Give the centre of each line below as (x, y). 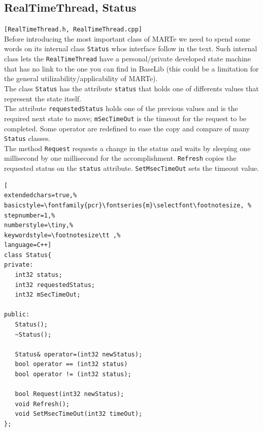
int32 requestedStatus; (55, 285)
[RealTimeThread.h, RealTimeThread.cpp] (73, 30)
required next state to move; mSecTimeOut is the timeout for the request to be (125, 118)
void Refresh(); (42, 404)
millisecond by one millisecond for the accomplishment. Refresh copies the (120, 158)
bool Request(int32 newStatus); (70, 394)
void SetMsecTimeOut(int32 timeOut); (79, 414)
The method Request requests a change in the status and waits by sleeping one (127, 148)
